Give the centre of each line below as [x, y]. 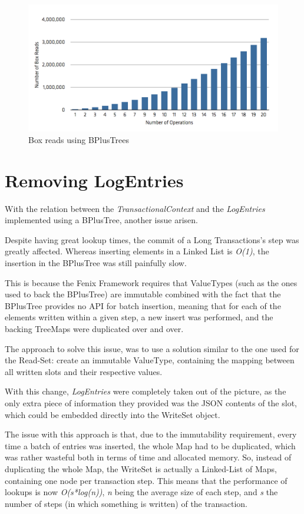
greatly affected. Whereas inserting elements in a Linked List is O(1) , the [137, 251]
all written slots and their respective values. [84, 371]
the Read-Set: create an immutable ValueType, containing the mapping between [150, 360]
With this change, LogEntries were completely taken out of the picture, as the [146, 391]
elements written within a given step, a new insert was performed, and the [139, 317]
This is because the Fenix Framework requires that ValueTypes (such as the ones [151, 282]
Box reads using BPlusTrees [79, 139]
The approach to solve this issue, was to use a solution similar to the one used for [152, 348]
